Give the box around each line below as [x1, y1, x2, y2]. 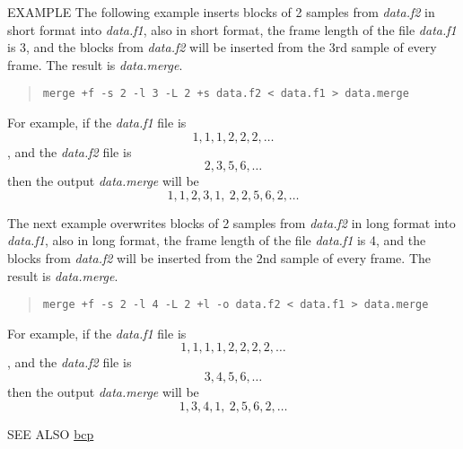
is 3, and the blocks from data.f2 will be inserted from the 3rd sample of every [7, 38, 437, 57]
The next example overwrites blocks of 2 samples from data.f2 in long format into [7, 213, 456, 232]
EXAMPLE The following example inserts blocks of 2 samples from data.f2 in [7, 3, 435, 21]
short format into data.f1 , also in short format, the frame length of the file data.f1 [7, 20, 457, 39]
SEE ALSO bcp [7, 424, 94, 443]
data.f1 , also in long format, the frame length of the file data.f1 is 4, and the [7, 231, 426, 250]
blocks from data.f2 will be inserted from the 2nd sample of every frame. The [7, 249, 432, 267]
